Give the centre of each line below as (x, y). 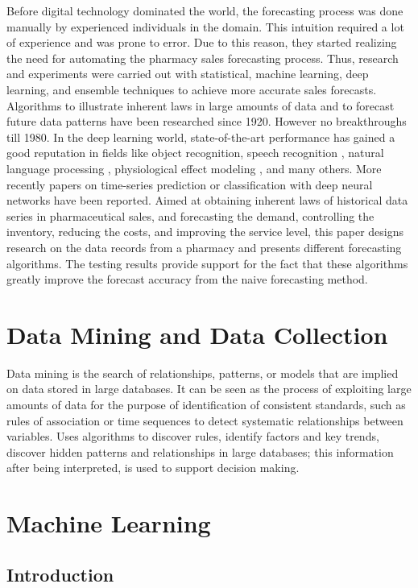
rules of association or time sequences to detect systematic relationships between (205, 420)
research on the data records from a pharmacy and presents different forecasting (204, 247)
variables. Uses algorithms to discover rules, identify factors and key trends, (193, 436)
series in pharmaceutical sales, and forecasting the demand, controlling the (190, 215)
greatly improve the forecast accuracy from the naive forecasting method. (187, 279)
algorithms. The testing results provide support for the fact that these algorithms (207, 263)
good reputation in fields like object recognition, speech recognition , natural (195, 153)
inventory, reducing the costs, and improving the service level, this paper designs (205, 232)
